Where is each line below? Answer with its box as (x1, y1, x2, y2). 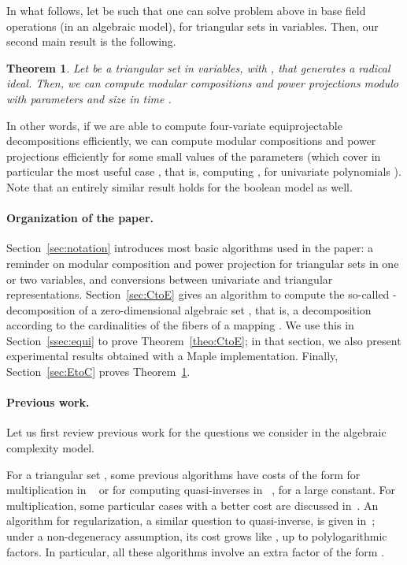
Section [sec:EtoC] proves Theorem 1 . (6, 363, 191, 380)
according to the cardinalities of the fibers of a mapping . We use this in (6, 317, 354, 333)
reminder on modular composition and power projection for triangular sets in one (6, 255, 399, 271)
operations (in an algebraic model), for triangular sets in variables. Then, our (6, 17, 379, 34)
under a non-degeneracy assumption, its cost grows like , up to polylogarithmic (6, 528, 387, 545)
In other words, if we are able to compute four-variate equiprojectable (6, 117, 342, 133)
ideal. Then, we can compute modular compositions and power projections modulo (6, 75, 398, 91)
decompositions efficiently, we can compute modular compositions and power (6, 132, 376, 149)
